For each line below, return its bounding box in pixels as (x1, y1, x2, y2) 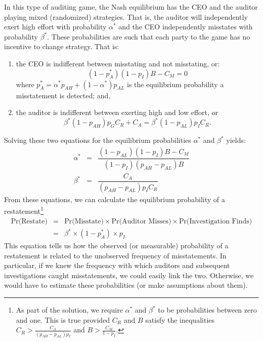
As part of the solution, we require (16, 305, 123, 315)
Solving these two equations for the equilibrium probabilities (4, 135, 191, 145)
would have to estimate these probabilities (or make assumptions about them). (4, 280, 248, 290)
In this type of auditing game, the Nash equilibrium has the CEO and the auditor (4, 2, 258, 12)
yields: (226, 135, 246, 145)
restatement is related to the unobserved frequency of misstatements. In (4, 250, 227, 260)
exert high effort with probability (4, 21, 107, 32)
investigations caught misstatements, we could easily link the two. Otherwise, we (4, 270, 254, 280)
